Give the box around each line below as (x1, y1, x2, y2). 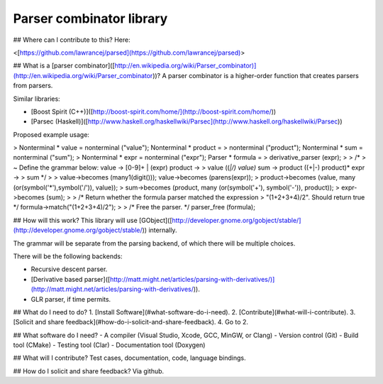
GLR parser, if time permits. (30, 295, 111, 303)
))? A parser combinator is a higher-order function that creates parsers (152, 71, 360, 79)
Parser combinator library (13, 11, 168, 26)
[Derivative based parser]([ (30, 275, 111, 283)
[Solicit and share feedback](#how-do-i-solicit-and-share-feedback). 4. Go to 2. (13, 318, 248, 327)
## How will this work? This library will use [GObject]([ (13, 216, 173, 224)
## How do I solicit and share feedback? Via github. (13, 366, 165, 375)
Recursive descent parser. (30, 265, 108, 273)
